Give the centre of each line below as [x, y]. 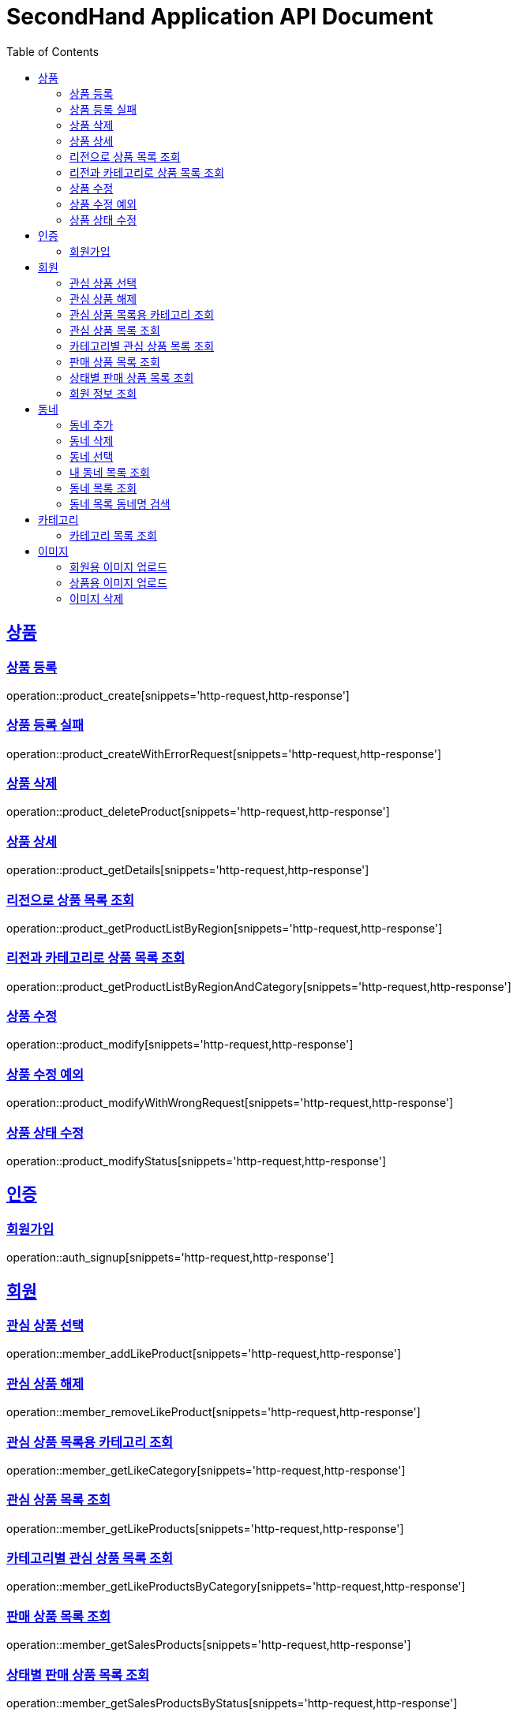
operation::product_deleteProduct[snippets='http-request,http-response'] [198, 812]
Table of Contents [53, 51]
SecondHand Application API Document [220, 17]
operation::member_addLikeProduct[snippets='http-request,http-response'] [204, 1354]
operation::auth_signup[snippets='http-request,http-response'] [170, 1258]
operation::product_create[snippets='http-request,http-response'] [178, 695]
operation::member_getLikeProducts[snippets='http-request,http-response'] [205, 1528]
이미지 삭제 [97, 598]
